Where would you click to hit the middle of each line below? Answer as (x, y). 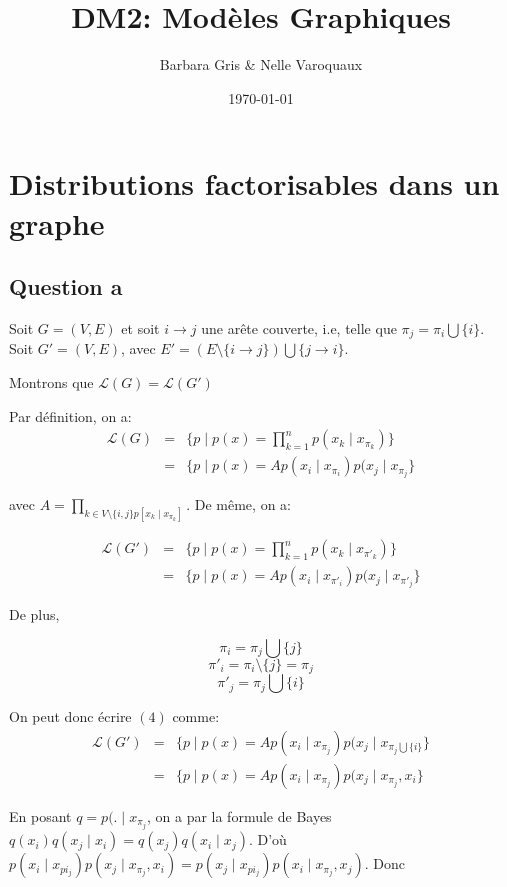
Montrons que (51, 381)
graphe (57, 222)
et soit (140, 327)
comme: (196, 716)
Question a (66, 286)
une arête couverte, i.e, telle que (299, 327)
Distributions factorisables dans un (254, 183)
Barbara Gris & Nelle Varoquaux (261, 64)
